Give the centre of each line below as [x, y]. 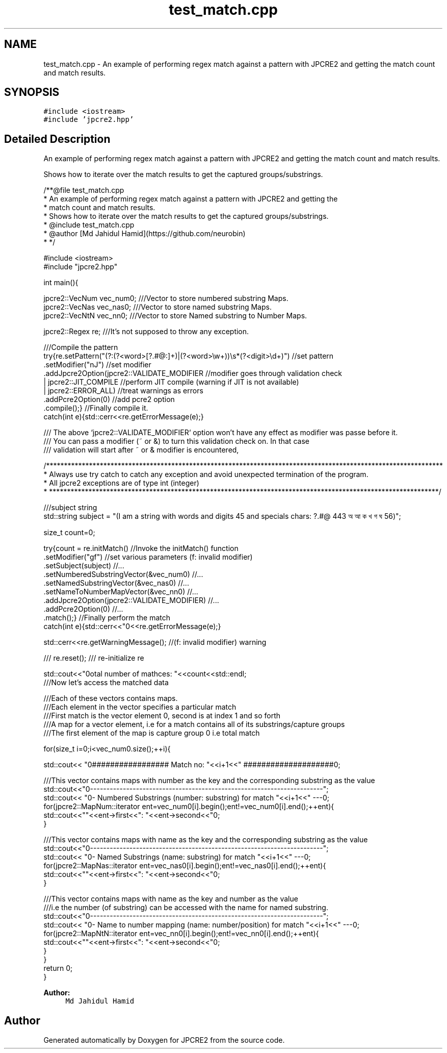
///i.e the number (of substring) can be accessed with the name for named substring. [186, 908]
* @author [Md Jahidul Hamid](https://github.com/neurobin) [144, 234]
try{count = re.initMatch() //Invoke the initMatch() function [141, 548]
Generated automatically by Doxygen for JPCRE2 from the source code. [164, 1040]
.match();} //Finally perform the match [107, 618]
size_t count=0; [69, 533]
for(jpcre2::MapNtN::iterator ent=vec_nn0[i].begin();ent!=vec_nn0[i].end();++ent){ [181, 934]
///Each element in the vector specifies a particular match [140, 707]
